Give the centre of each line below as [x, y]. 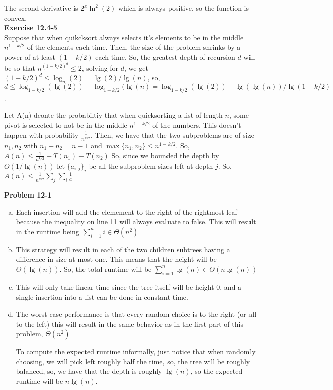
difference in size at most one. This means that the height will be [116, 259]
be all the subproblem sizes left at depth [151, 166]
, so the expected [217, 371]
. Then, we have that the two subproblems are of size [172, 134]
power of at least [30, 57]
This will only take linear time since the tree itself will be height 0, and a [129, 287]
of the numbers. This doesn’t [197, 125]
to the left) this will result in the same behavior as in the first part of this [130, 323]
